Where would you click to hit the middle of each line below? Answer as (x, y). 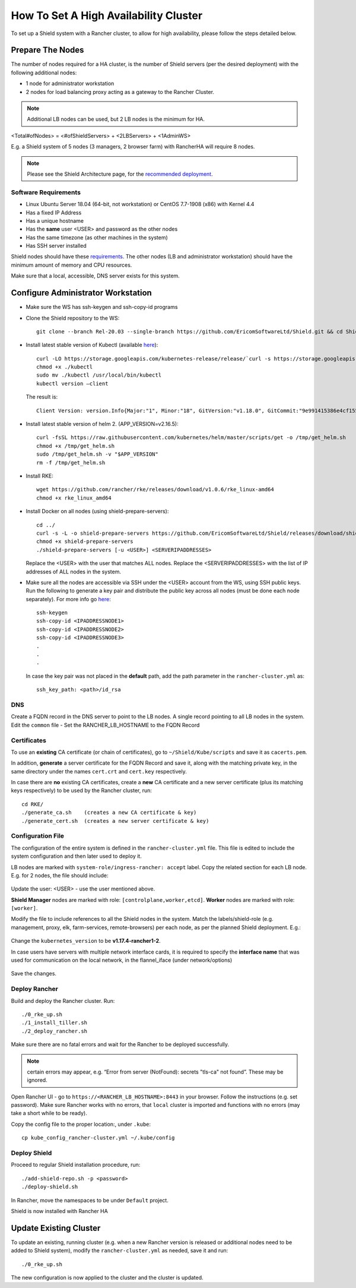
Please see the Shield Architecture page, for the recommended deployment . (120, 174)
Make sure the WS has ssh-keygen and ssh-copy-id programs (102, 307)
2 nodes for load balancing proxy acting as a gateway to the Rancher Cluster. (120, 91)
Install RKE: (39, 476)
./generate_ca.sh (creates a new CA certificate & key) (109, 813)
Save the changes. (34, 974)
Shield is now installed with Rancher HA (59, 1211)
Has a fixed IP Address (54, 212)
